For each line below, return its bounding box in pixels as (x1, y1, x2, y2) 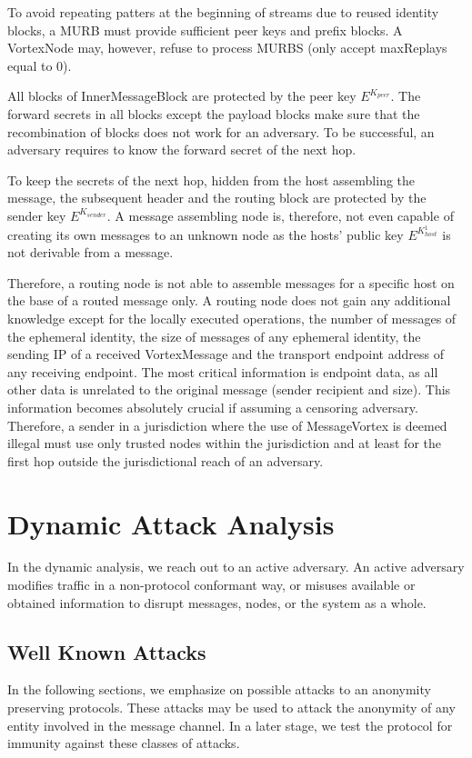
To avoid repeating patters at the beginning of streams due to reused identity (7, 3, 439, 21)
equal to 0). (7, 55, 72, 75)
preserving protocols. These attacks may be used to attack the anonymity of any (7, 698, 456, 717)
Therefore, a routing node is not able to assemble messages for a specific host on (7, 273, 455, 292)
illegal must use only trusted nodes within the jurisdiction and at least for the (7, 434, 441, 453)
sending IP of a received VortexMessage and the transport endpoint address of (7, 344, 444, 364)
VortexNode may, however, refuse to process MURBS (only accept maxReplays (7, 38, 447, 57)
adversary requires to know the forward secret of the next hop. (7, 140, 357, 159)
